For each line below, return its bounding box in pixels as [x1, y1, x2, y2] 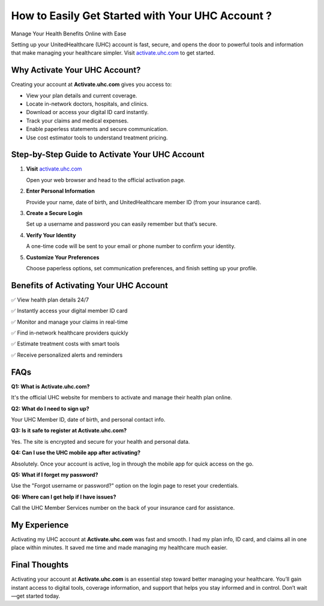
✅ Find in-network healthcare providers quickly [11, 329, 128, 336]
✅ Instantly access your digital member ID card [11, 307, 128, 315]
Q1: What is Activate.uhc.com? [11, 383, 90, 390]
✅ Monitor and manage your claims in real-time [11, 318, 128, 326]
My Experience [11, 520, 69, 530]
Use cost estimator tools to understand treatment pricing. [26, 134, 168, 141]
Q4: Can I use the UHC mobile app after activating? [11, 449, 141, 456]
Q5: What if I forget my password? [11, 471, 98, 478]
